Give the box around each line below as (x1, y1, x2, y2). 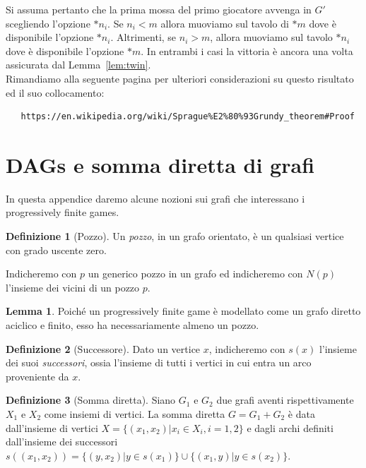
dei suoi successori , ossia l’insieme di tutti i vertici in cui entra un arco (6, 355, 312, 370)
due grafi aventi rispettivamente (216, 392, 354, 407)
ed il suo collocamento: (6, 85, 105, 100)
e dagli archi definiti (247, 420, 333, 435)
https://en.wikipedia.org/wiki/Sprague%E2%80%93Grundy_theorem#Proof (20, 112, 355, 122)
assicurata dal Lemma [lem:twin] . (6, 57, 151, 72)
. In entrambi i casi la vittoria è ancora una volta (141, 43, 353, 58)
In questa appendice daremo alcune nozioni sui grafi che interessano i (6, 191, 305, 205)
